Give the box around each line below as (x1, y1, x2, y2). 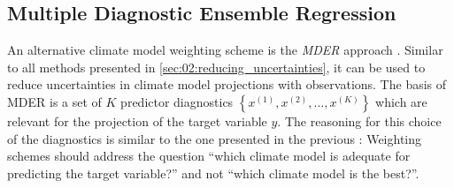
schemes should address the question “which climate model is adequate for (7, 147, 411, 165)
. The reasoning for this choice (277, 111, 442, 130)
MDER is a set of (7, 92, 102, 110)
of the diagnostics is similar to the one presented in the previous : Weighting (7, 129, 422, 147)
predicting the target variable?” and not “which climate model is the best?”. (7, 163, 419, 182)
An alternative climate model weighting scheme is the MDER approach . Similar (7, 41, 443, 59)
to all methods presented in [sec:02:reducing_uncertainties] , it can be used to (7, 57, 426, 76)
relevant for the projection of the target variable (7, 111, 267, 130)
